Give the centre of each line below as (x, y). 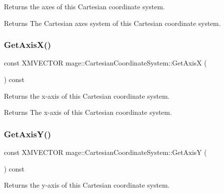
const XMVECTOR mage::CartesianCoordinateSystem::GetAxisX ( (105, 63)
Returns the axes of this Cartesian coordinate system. (84, 6)
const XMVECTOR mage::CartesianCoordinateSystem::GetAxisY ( (105, 152)
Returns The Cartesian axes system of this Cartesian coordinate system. (112, 23)
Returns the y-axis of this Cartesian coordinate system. (87, 185)
